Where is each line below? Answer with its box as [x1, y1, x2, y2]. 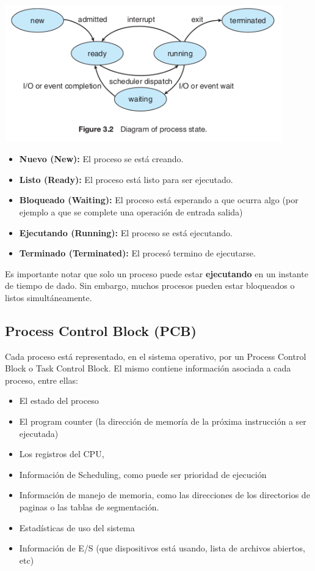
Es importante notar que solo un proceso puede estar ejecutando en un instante [5, 267, 308, 280]
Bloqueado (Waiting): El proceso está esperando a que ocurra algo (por [19, 193, 299, 206]
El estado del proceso [19, 394, 99, 407]
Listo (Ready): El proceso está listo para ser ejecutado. [19, 173, 233, 185]
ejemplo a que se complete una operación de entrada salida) [19, 205, 243, 218]
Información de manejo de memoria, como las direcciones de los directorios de [19, 488, 310, 501]
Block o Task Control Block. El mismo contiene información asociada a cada [5, 362, 291, 375]
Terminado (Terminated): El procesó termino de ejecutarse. [19, 247, 256, 259]
